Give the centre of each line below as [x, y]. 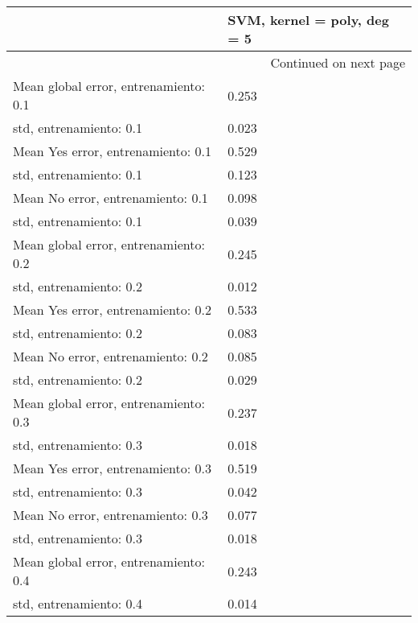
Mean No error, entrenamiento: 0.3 [111, 515]
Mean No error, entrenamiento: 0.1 [111, 198]
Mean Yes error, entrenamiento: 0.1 [112, 151]
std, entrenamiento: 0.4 [78, 603]
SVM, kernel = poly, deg [308, 20]
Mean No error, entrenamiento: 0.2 [111, 356]
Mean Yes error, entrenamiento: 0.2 [112, 309]
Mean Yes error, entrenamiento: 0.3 [112, 468]
